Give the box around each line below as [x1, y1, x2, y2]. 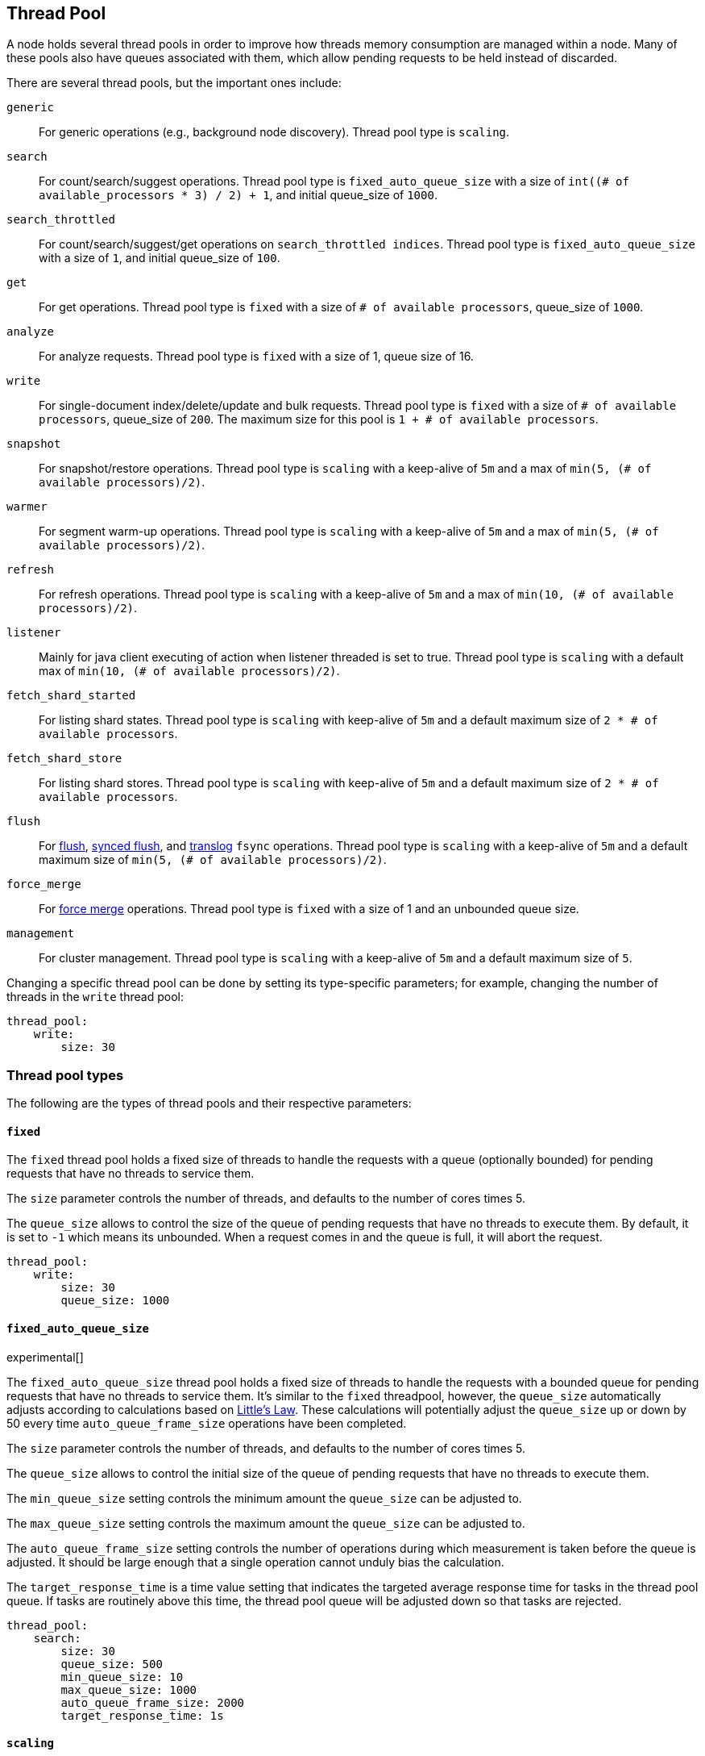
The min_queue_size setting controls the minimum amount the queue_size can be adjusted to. [6, 1491, 522, 1505]
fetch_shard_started [6, 689, 136, 703]
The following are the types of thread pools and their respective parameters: [6, 1096, 412, 1111]
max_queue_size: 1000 [60, 1683, 197, 1696]
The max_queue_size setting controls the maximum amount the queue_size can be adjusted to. [6, 1516, 525, 1530]
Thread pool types [6, 1066, 124, 1083]
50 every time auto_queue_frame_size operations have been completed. [6, 1416, 407, 1430]
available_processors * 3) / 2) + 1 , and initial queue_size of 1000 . [39, 188, 438, 202]
